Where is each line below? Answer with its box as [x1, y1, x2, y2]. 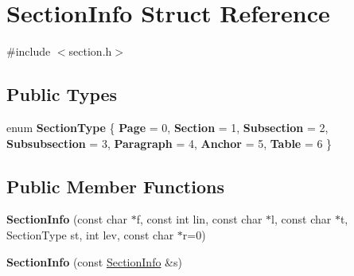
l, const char [271, 211, 332, 227]
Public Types [6, 82, 118, 107]
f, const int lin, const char [136, 211, 263, 227]
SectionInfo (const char [6, 211, 128, 227]
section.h [68, 43, 112, 60]
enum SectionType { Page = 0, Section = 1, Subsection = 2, [6, 119, 329, 135]
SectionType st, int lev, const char [6, 226, 174, 243]
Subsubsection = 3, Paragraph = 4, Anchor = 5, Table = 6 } [6, 134, 333, 151]
